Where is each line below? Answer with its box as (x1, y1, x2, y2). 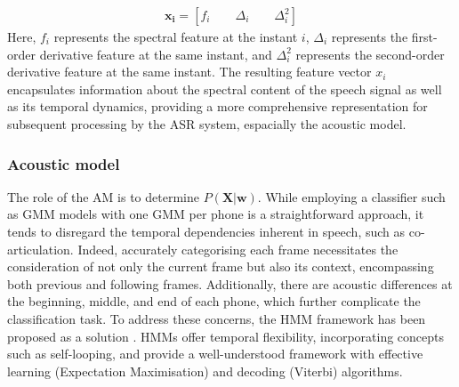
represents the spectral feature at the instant (53, 28, 298, 46)
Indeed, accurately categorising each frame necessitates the (77, 239, 399, 258)
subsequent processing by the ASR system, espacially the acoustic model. (7, 115, 407, 133)
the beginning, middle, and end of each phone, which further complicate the (7, 292, 421, 310)
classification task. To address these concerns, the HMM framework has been (7, 309, 426, 327)
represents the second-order (295, 44, 445, 63)
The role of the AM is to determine (7, 187, 199, 206)
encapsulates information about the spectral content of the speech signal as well (7, 79, 442, 98)
